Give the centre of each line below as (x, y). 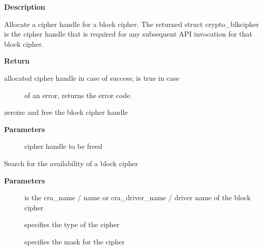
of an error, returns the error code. (78, 95)
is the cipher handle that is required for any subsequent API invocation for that (128, 34)
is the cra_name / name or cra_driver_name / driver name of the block (138, 197)
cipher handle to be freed (63, 146)
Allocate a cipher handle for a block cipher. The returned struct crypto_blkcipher (132, 24)
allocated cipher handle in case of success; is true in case (92, 77)
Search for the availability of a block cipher (71, 163)
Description (25, 7)
